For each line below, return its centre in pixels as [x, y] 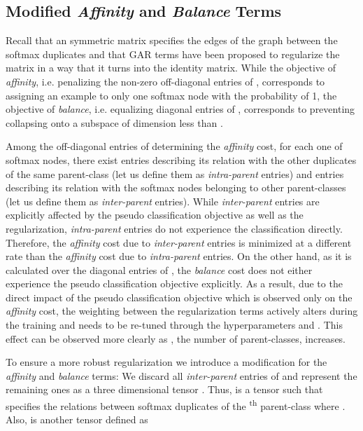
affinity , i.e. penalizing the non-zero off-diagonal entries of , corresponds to [165, 81]
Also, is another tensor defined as [77, 419]
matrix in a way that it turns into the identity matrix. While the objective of [171, 68]
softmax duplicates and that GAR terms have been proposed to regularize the [173, 54]
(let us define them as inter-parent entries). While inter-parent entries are [163, 201]
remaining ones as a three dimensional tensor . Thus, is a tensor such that [164, 389]
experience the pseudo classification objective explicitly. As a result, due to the [174, 283]
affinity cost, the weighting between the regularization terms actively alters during [182, 311]
